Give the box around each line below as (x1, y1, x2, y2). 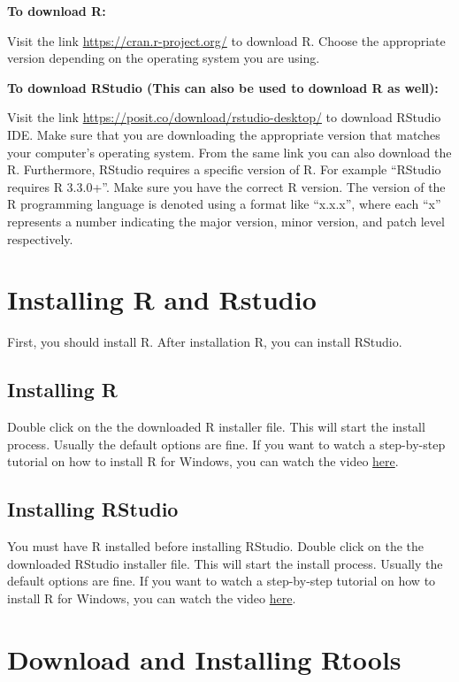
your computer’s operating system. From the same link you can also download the (7, 142, 452, 161)
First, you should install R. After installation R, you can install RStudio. (7, 333, 402, 351)
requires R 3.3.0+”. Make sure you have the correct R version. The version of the (7, 177, 446, 195)
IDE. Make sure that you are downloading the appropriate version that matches (7, 125, 440, 143)
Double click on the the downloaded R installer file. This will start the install (7, 418, 425, 436)
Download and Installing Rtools (7, 640, 402, 677)
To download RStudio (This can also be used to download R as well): (7, 78, 439, 96)
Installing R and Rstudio (7, 281, 317, 318)
